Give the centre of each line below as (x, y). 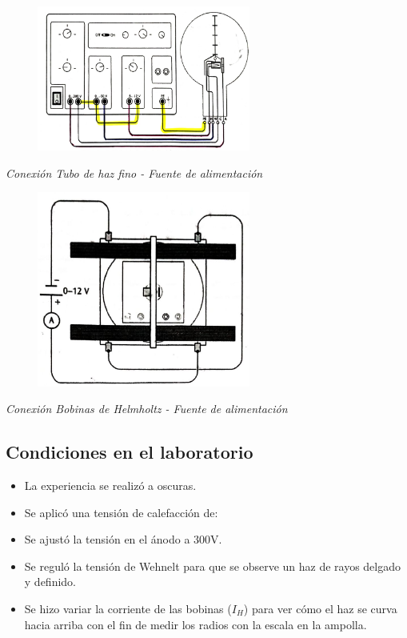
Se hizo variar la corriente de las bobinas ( (128, 609)
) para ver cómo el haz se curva (320, 609)
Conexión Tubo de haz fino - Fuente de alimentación (134, 173)
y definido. (50, 582)
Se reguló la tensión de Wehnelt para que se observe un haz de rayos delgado (213, 566)
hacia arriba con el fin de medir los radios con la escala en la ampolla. (196, 624)
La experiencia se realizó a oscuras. (110, 486)
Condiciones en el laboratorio (130, 452)
